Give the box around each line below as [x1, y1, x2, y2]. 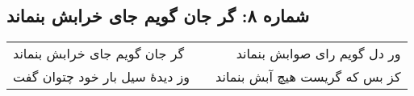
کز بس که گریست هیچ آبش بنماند [215, 67, 401, 86]
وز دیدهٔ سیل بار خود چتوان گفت [13, 67, 190, 86]
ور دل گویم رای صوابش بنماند [236, 44, 401, 63]
